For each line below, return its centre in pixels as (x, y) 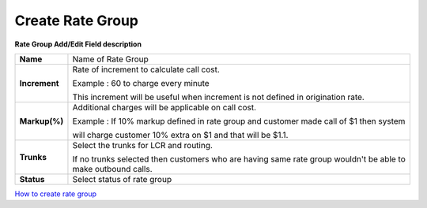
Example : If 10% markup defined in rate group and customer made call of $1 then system (239, 121)
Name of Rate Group (111, 59)
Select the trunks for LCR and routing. (143, 145)
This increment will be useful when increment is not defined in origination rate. (219, 97)
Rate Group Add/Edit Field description (78, 44)
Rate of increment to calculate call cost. (146, 69)
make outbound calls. (113, 169)
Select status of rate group (122, 179)
